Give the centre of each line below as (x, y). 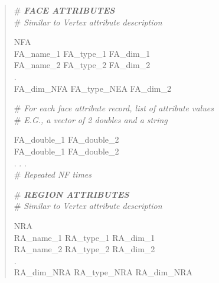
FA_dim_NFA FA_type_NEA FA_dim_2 (93, 88)
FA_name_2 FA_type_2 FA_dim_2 (82, 65)
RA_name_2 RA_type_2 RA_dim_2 (84, 249)
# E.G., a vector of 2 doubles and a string (91, 119)
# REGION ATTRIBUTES (71, 194)
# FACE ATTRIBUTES (64, 10)
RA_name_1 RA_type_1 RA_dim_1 (84, 237)
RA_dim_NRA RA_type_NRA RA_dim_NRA (103, 272)
